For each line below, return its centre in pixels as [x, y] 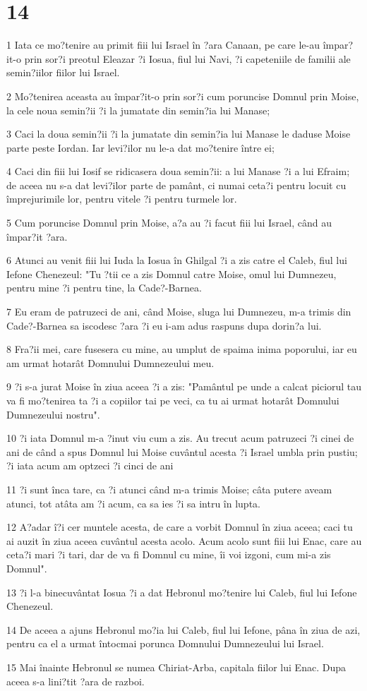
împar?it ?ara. [37, 236]
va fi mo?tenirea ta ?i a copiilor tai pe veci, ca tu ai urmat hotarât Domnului [173, 400]
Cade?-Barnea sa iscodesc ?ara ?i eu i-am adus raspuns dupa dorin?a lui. [164, 325]
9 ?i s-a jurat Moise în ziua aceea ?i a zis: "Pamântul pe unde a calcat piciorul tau [184, 386]
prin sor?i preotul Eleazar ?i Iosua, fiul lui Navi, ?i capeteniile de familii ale [187, 58]
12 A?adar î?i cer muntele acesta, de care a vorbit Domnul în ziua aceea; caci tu [180, 527]
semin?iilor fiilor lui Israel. [63, 72]
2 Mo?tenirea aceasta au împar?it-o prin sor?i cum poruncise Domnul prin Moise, [183, 96]
